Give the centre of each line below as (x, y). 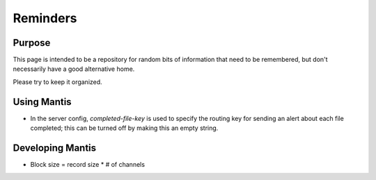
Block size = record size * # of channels (88, 165)
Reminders (45, 18)
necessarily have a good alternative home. (74, 69)
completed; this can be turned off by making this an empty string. (124, 128)
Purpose (32, 43)
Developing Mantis (55, 148)
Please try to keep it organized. (57, 82)
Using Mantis (42, 102)
